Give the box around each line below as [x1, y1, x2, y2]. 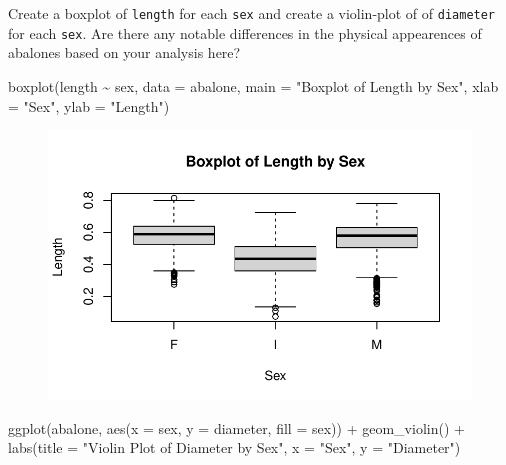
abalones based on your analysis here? [8, 42, 241, 63]
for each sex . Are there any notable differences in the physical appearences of [8, 22, 482, 43]
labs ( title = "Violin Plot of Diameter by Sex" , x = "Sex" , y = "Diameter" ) [8, 437, 461, 458]
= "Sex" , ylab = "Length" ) [8, 95, 170, 116]
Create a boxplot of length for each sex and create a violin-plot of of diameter [8, 3, 496, 23]
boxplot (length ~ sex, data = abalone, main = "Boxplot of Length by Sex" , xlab [8, 75, 499, 96]
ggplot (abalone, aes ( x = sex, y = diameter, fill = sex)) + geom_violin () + [8, 417, 465, 438]
